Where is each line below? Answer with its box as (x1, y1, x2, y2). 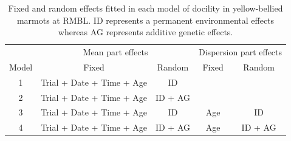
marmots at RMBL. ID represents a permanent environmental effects (16, 13, 275, 26)
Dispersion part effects (199, 46, 282, 58)
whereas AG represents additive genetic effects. (58, 26, 233, 38)
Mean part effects (83, 46, 148, 58)
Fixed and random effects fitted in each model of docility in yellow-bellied (8, 2, 283, 14)
